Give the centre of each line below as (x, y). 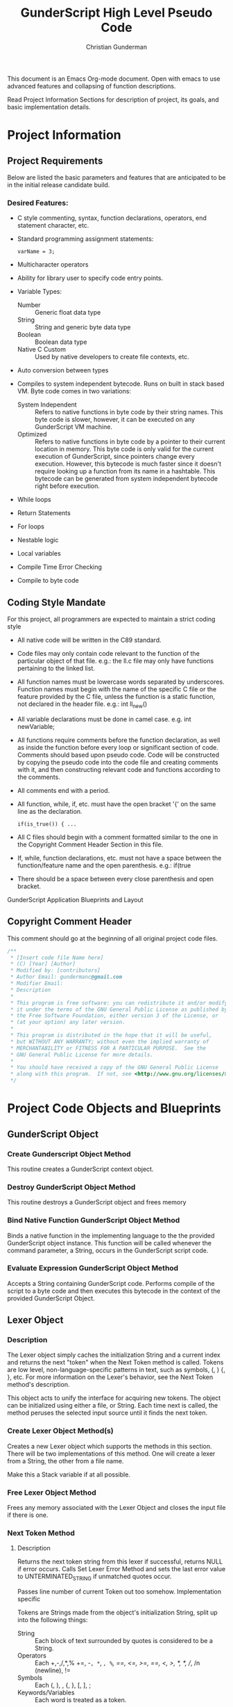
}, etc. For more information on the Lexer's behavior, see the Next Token (110, 1377)
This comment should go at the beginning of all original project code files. (113, 938)
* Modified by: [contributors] (55, 970)
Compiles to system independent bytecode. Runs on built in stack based (121, 384)
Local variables (39, 553)
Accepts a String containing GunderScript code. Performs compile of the (111, 1283)
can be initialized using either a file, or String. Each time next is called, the (113, 1406)
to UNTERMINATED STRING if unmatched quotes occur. (94, 1577)
